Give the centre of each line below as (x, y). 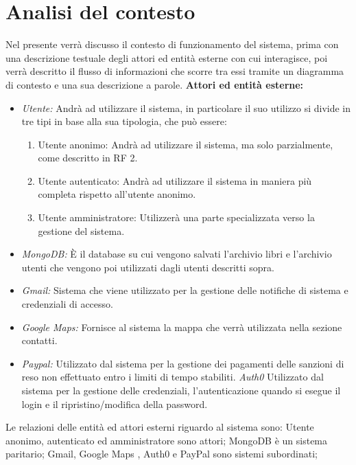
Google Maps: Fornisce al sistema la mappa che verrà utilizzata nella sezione (182, 327)
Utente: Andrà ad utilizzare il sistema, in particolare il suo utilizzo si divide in (186, 107)
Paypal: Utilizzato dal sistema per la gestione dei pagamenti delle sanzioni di (183, 363)
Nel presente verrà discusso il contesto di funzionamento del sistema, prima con (172, 44)
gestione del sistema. (81, 230)
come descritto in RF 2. (88, 158)
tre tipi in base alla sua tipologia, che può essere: (124, 121)
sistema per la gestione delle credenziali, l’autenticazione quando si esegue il (181, 390)
